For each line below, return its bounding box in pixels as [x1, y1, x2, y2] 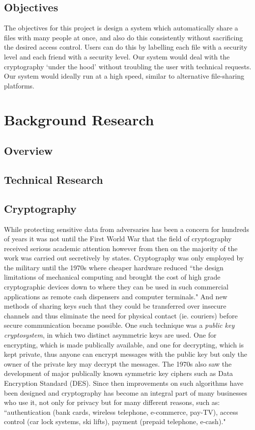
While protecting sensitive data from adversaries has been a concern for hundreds [4, 224, 249, 234]
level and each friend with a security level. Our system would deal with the [4, 51, 230, 61]
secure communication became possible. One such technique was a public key [4, 320, 235, 330]
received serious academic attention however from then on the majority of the [4, 243, 238, 253]
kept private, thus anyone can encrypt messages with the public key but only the [4, 349, 248, 359]
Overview [4, 143, 53, 158]
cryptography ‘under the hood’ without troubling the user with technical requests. [4, 61, 252, 71]
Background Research [4, 109, 154, 129]
